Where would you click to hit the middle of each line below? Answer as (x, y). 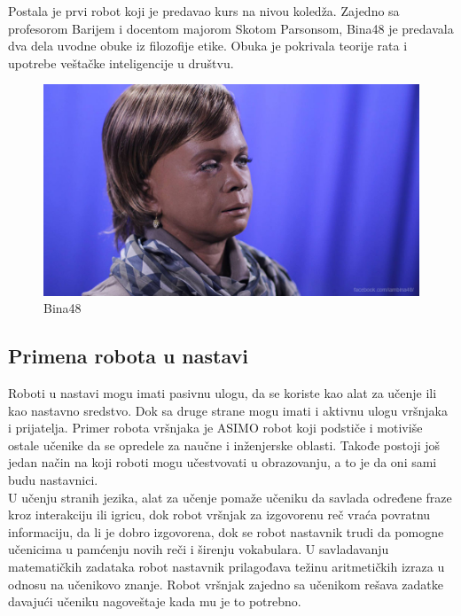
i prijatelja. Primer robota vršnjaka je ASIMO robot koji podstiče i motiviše (215, 428)
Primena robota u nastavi (128, 356)
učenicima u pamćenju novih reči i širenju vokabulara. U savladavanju (199, 549)
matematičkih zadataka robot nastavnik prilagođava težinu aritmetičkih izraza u (227, 566)
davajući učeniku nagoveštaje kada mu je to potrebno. (155, 601)
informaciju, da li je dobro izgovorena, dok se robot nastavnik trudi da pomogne (226, 531)
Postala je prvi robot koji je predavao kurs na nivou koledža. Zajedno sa (204, 11)
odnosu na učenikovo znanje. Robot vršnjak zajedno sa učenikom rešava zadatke (226, 584)
